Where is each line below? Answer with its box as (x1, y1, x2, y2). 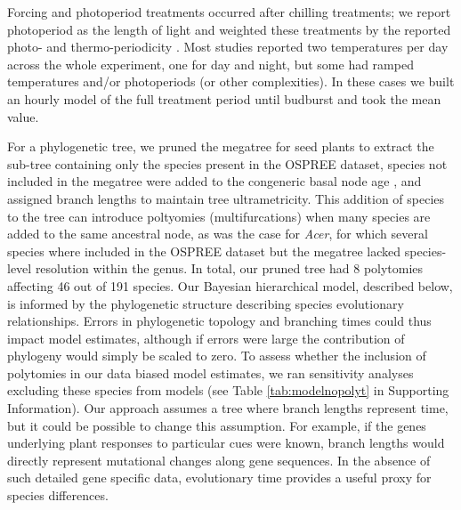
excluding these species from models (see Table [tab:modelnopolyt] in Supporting (7, 381, 449, 400)
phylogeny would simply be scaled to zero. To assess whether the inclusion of (7, 346, 426, 365)
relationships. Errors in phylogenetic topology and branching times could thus (7, 312, 432, 330)
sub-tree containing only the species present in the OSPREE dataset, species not (7, 154, 448, 173)
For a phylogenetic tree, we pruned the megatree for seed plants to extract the (7, 137, 434, 156)
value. (7, 107, 39, 125)
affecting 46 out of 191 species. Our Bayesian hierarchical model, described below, (7, 276, 453, 295)
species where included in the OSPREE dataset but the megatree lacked (7, 241, 401, 260)
